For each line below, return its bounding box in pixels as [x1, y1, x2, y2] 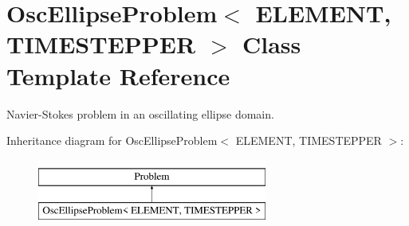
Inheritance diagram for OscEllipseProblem [6, 132, 218, 149]
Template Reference [6, 59, 230, 92]
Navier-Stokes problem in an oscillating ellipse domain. [6, 105, 274, 122]
